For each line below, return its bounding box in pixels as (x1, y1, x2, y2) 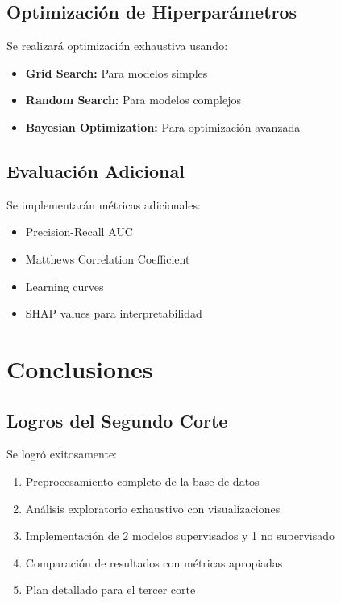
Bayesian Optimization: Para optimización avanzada (25, 118, 301, 135)
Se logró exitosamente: (6, 445, 117, 462)
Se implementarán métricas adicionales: (6, 196, 201, 213)
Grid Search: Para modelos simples (25, 64, 208, 81)
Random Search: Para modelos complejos (25, 91, 241, 108)
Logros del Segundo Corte (6, 407, 228, 432)
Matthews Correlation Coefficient (25, 250, 190, 267)
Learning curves (25, 277, 104, 294)
